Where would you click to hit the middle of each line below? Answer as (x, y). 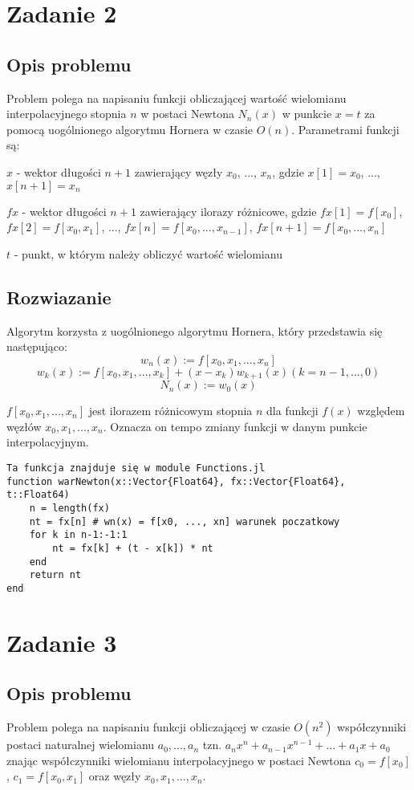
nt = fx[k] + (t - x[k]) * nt (133, 548)
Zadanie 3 (62, 642)
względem (381, 411)
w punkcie (307, 114)
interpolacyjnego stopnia (67, 114)
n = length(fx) (69, 508)
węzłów (24, 426)
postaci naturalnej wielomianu (81, 745)
